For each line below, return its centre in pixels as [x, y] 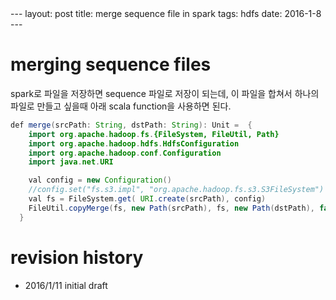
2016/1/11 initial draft [66, 285]
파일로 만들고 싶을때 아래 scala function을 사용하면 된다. [121, 106]
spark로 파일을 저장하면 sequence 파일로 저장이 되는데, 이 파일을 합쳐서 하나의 [165, 93]
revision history [77, 257]
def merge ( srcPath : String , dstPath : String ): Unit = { [131, 125]
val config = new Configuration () [100, 180]
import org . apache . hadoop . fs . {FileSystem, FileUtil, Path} [154, 134]
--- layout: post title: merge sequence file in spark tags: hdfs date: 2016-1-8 [166, 13]
